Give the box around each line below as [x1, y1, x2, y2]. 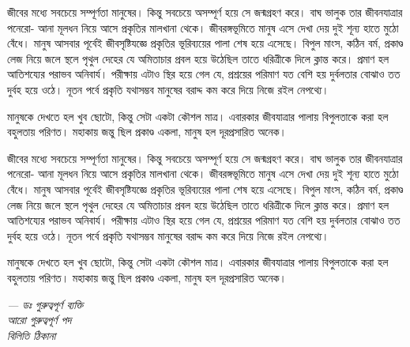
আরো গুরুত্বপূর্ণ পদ [7, 311, 72, 328]
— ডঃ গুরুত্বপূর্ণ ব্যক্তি [7, 296, 84, 312]
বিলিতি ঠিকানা [7, 326, 56, 343]
